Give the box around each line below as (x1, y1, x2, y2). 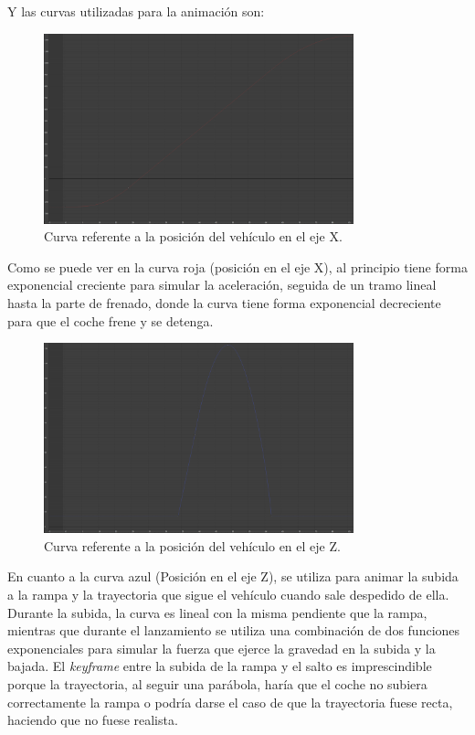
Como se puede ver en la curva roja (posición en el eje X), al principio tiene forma (7, 257, 468, 276)
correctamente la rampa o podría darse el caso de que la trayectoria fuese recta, (7, 692, 453, 711)
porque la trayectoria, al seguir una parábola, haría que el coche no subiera (7, 674, 427, 693)
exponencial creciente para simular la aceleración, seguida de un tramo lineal (7, 275, 437, 294)
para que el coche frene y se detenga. (7, 311, 214, 330)
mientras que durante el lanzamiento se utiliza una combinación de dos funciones (7, 621, 460, 640)
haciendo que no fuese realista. (7, 710, 178, 730)
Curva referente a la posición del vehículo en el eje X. (44, 227, 343, 246)
